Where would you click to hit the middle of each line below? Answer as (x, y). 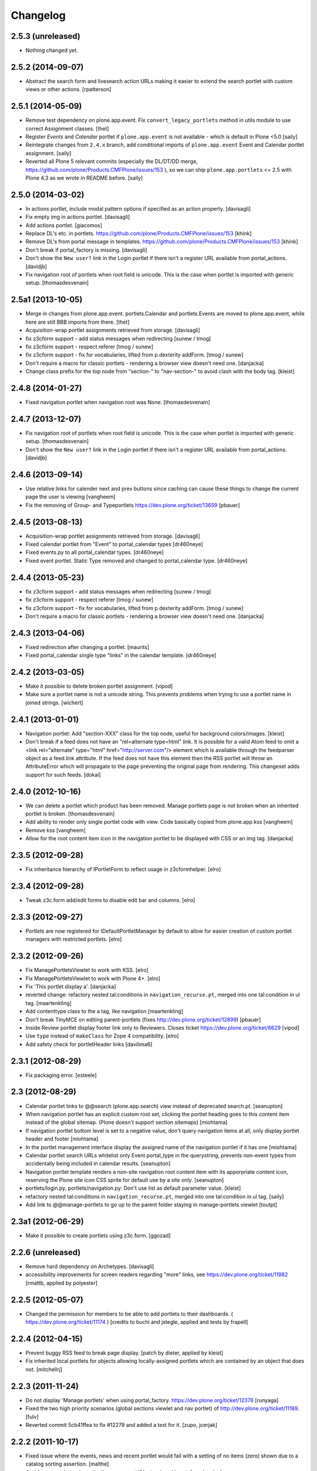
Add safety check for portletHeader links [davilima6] (89, 1044)
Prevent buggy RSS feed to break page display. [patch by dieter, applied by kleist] (124, 1353)
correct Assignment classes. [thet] (67, 128)
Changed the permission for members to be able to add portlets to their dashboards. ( (129, 1314)
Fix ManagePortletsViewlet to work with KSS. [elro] (87, 970)
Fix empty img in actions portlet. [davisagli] (78, 217)
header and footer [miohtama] (62, 1139)
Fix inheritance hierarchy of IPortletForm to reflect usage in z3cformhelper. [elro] (123, 869)
